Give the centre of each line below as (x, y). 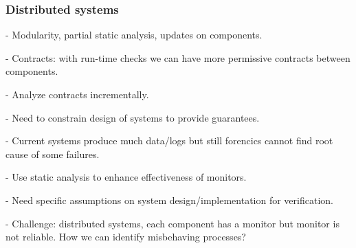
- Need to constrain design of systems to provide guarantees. (133, 117)
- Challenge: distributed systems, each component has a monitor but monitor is (173, 223)
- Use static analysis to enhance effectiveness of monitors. (126, 177)
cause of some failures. (53, 154)
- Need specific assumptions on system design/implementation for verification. (169, 200)
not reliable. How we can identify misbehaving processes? (126, 237)
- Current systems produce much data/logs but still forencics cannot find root (169, 140)
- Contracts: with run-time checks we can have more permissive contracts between (178, 57)
